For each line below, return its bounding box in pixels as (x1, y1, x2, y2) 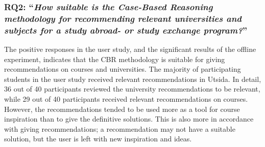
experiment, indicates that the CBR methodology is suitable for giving (4, 53, 225, 64)
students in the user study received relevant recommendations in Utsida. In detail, (4, 73, 261, 84)
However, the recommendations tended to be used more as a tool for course (4, 103, 240, 114)
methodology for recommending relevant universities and (4, 12, 242, 24)
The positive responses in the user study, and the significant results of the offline (4, 44, 256, 54)
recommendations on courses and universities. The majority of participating (4, 64, 241, 74)
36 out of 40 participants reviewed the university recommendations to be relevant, (4, 83, 260, 94)
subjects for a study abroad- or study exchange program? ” (4, 23, 248, 36)
